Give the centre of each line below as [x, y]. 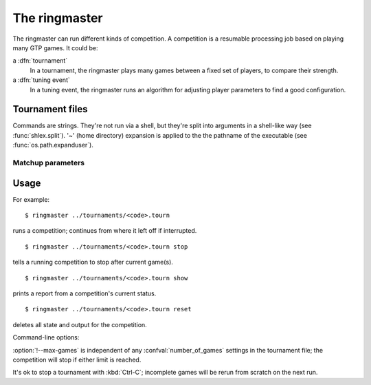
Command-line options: [46, 337]
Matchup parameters [49, 163]
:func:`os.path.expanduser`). [53, 145]
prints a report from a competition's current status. [85, 293]
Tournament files [50, 109]
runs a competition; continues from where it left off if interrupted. [105, 231]
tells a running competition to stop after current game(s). [93, 262]
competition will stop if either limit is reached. [77, 360]
